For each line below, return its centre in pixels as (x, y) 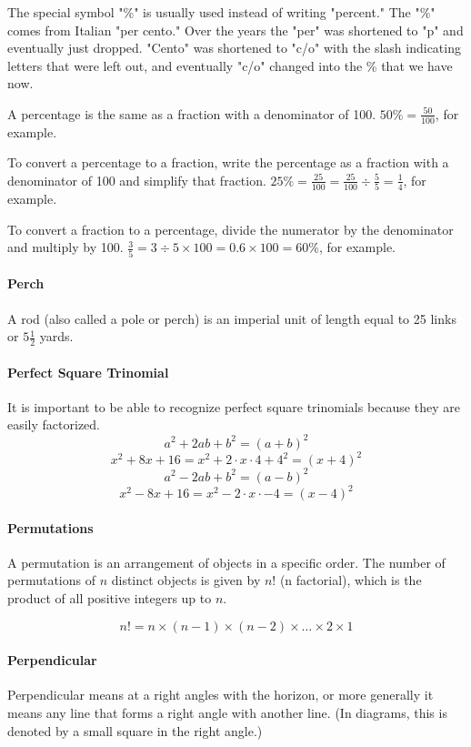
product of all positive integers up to (110, 597)
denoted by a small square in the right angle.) (135, 730)
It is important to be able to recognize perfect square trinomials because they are (234, 406)
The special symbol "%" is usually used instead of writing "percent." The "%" (221, 12)
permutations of (51, 580)
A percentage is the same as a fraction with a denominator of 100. (192, 113)
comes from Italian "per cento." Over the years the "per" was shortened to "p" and (235, 30)
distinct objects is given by (186, 580)
